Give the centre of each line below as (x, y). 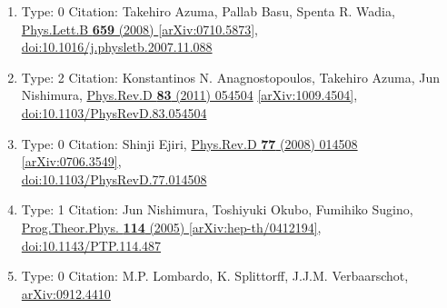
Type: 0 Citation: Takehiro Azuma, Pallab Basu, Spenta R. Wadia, (208, 11)
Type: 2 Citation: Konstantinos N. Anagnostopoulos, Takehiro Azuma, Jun (231, 77)
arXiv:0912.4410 (66, 293)
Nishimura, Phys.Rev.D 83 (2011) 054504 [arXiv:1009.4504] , (189, 95)
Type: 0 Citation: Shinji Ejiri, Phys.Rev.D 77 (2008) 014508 (189, 143)
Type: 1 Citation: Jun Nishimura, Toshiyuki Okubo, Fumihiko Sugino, (217, 209)
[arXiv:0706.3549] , (71, 161)
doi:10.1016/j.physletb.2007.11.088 (117, 47)
